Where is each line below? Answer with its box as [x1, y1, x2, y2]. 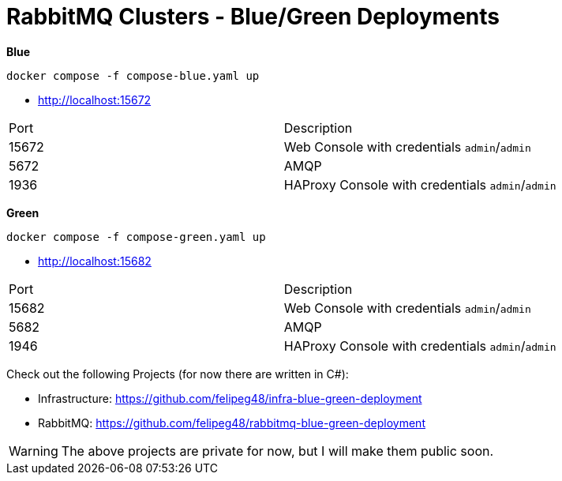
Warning [9, 442, 58, 459]
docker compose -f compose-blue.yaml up [6, 69, 260, 82]
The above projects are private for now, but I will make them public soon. [61, 442, 494, 459]
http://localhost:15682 [38, 254, 152, 268]
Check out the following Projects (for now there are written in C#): [6, 366, 349, 381]
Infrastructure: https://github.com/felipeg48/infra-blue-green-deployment [38, 391, 422, 405]
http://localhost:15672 [38, 92, 152, 107]
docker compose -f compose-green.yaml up [6, 230, 266, 243]
